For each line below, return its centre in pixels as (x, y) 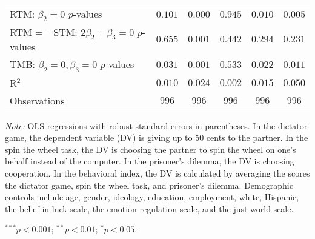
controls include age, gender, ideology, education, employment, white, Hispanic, (152, 197)
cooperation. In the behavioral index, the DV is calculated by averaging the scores (157, 173)
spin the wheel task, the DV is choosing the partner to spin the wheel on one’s (151, 149)
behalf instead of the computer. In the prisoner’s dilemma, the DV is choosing (150, 161)
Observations (37, 100)
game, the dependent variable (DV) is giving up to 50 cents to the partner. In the (157, 137)
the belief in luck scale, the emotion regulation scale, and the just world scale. (149, 208)
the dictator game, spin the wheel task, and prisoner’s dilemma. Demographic (149, 185)
